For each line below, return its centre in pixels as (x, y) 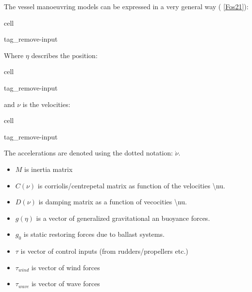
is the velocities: (46, 104)
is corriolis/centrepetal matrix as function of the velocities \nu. (131, 185)
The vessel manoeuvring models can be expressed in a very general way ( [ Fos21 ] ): (126, 6)
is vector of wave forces (66, 284)
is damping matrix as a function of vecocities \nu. (113, 202)
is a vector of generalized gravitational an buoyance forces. (123, 218)
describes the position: (64, 55)
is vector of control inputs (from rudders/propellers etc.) (104, 251)
